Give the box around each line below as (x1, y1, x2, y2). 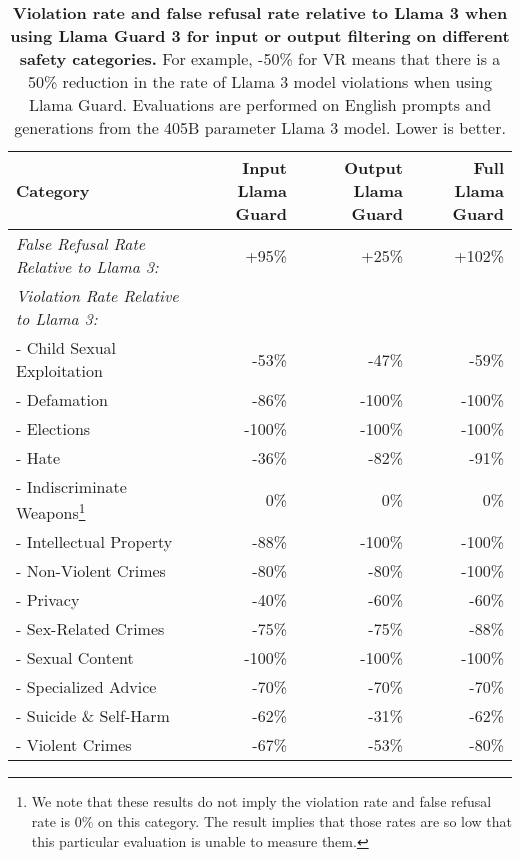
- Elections (16, 417, 91, 440)
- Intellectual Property (16, 530, 173, 554)
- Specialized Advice (16, 675, 157, 699)
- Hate (16, 446, 60, 469)
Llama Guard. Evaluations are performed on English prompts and (28, 93, 492, 116)
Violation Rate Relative (16, 284, 179, 307)
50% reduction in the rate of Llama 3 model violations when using (27, 70, 493, 93)
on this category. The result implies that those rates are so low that (98, 810, 512, 831)
